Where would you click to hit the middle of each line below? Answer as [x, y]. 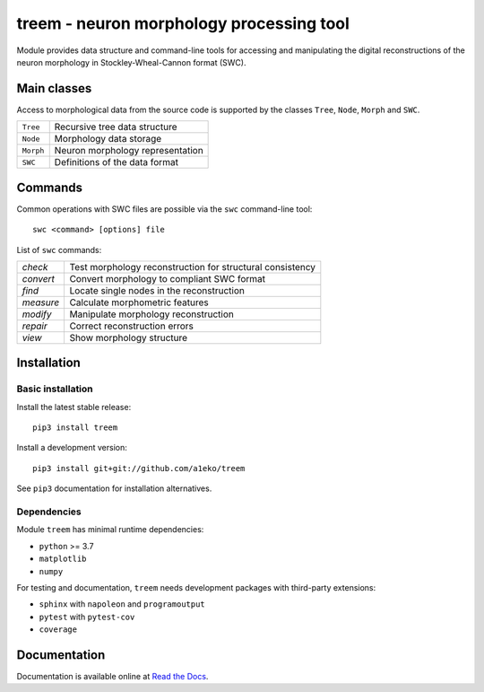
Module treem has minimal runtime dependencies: [110, 530]
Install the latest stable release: [74, 407]
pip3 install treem [75, 428]
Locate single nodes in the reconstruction [157, 290]
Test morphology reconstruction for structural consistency [193, 267]
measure [41, 302]
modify [37, 314]
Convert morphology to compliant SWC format [168, 278]
